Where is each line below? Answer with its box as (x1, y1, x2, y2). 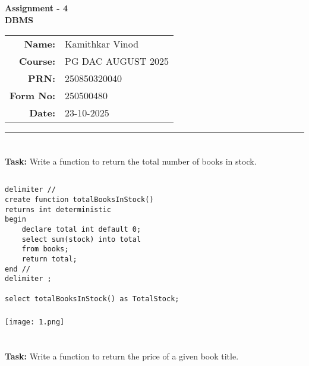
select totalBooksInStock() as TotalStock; (5, 294, 179, 303)
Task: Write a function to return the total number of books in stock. (5, 155, 257, 168)
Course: (18, 54, 55, 68)
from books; (21, 245, 69, 254)
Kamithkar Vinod (65, 37, 139, 51)
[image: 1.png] (5, 318, 65, 327)
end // (5, 264, 30, 273)
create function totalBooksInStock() (5, 195, 154, 204)
